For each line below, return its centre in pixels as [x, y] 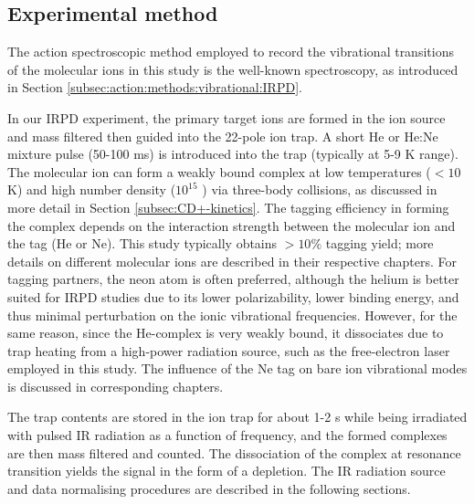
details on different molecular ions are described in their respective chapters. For [232, 261]
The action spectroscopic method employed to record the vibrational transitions [231, 52]
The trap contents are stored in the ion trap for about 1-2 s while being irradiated [237, 417]
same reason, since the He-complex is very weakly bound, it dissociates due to [226, 333]
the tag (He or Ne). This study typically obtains [142, 243]
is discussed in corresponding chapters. [116, 386]
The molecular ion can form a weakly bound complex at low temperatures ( [219, 171]
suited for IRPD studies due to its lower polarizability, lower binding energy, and [233, 296]
